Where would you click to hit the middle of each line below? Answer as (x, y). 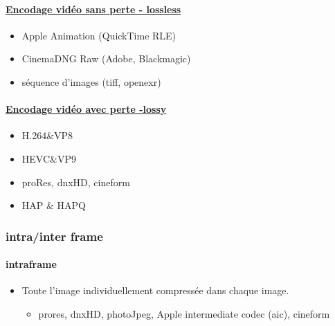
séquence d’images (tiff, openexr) (91, 81)
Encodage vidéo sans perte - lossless (93, 9)
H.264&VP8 (47, 135)
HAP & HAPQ (54, 205)
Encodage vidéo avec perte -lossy (86, 109)
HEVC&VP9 (49, 158)
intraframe (31, 264)
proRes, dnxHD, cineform (76, 182)
